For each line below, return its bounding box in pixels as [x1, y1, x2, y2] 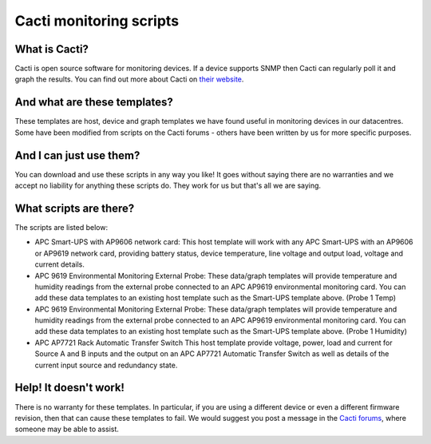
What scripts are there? [14, 201, 135, 215]
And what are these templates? [14, 96, 173, 109]
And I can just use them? [14, 149, 140, 162]
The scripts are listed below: [14, 222, 108, 232]
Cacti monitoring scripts [14, 12, 180, 30]
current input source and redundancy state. [34, 360, 178, 370]
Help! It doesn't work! [14, 381, 125, 394]
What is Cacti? [14, 42, 89, 56]
